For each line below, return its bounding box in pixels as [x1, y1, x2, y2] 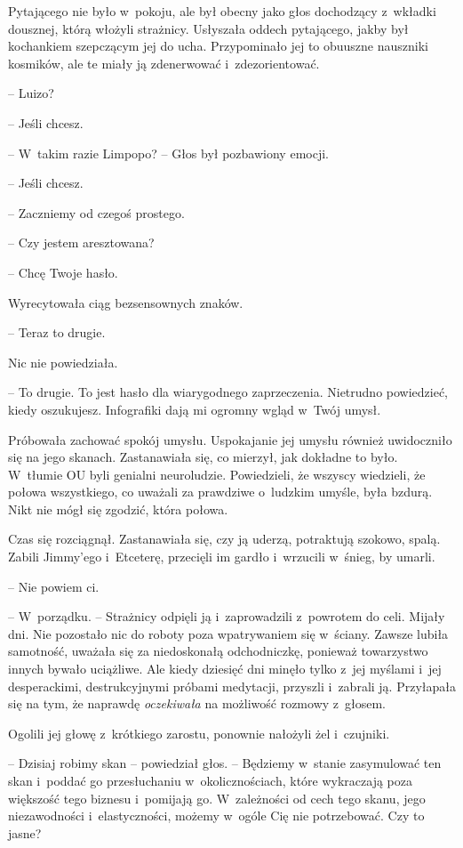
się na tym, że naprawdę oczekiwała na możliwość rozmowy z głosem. [8, 694, 387, 713]
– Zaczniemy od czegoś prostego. [8, 203, 185, 222]
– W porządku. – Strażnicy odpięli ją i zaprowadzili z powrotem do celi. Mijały [8, 607, 445, 626]
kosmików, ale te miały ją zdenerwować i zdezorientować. [8, 53, 320, 72]
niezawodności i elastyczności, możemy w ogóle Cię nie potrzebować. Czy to [8, 806, 425, 825]
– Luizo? [8, 84, 54, 102]
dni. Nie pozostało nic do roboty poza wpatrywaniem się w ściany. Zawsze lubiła [8, 624, 449, 642]
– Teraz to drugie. [8, 323, 106, 342]
